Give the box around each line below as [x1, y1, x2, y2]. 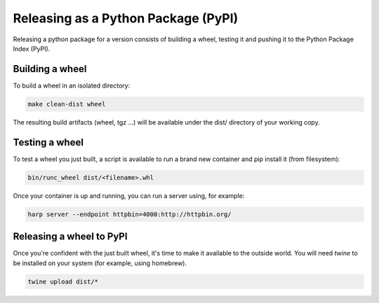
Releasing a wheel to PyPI [13, 231, 128, 243]
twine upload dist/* [27, 277, 98, 286]
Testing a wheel [13, 136, 84, 148]
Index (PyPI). [13, 44, 51, 52]
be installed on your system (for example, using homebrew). [13, 259, 187, 267]
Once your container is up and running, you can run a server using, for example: [13, 191, 245, 199]
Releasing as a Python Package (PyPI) [13, 10, 239, 26]
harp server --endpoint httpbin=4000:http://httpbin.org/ [27, 210, 232, 218]
